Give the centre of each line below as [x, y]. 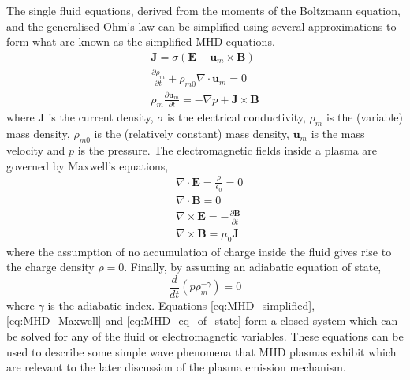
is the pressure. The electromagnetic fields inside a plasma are [227, 150]
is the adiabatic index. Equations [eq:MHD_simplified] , [181, 305]
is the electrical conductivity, [237, 117]
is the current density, [101, 117]
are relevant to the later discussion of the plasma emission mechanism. [176, 367]
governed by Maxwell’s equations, [88, 165]
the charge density [50, 267]
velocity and [36, 150]
